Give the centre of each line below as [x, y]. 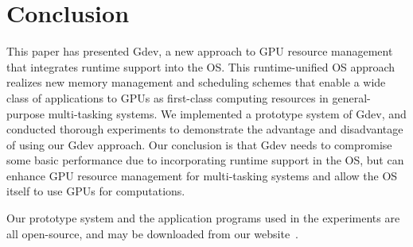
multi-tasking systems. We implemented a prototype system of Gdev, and [227, 113]
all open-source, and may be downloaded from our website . [153, 233]
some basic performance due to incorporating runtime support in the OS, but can [205, 160]
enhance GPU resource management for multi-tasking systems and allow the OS [202, 175]
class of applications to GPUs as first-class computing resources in [168, 97]
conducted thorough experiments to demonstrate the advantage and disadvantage [205, 129]
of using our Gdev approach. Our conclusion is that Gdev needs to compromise [199, 144]
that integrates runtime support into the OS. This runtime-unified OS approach [201, 66]
